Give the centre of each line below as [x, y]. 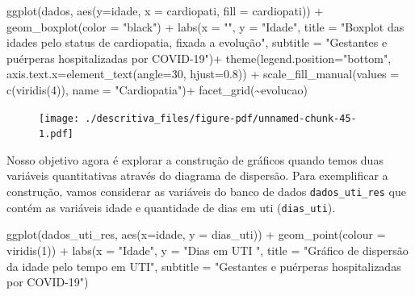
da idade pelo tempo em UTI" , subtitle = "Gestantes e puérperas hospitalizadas [204, 266]
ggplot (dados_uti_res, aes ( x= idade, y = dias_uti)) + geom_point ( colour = [196, 234]
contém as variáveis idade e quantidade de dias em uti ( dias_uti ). [171, 207]
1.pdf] [56, 134]
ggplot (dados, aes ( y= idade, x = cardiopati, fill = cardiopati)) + [165, 10]
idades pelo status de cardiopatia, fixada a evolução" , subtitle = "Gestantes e [197, 42]
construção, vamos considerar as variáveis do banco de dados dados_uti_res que [206, 192]
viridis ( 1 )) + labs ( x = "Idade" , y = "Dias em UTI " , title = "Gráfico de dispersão [207, 250]
